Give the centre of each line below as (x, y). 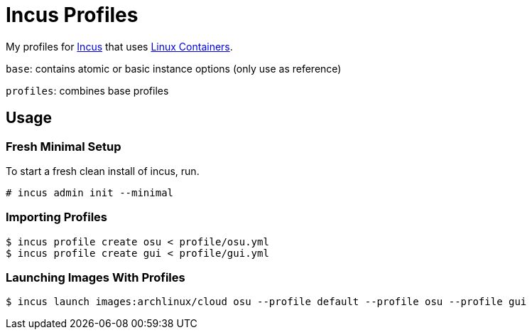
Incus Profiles (72, 15)
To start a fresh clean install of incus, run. (103, 171)
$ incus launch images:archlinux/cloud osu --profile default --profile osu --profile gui (266, 302)
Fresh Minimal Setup (64, 146)
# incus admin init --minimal (90, 192)
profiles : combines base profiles (87, 90)
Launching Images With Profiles (96, 278)
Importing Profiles (56, 217)
